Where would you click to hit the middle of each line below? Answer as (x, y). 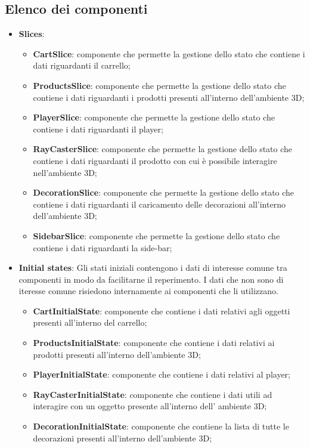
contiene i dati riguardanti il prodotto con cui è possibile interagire (155, 160)
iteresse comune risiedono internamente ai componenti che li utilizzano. (148, 291)
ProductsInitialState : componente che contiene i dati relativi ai (154, 343)
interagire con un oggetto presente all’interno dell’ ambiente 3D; (150, 406)
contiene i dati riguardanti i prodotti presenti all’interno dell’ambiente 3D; (169, 97)
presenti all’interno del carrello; (90, 322)
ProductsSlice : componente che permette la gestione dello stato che (159, 85)
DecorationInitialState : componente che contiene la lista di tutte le (161, 426)
